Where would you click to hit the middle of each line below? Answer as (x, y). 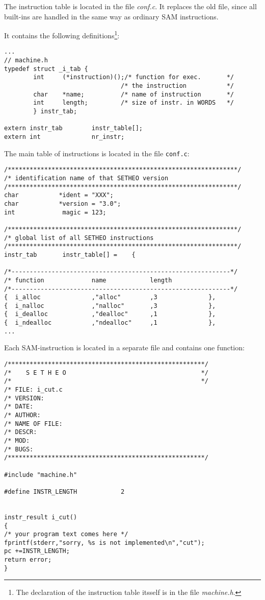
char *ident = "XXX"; (59, 195)
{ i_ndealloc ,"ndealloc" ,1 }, (110, 323)
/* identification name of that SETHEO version (86, 178)
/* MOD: (17, 440)
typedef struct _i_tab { (46, 69)
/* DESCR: (21, 432)
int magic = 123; (55, 212)
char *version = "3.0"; (63, 203)
